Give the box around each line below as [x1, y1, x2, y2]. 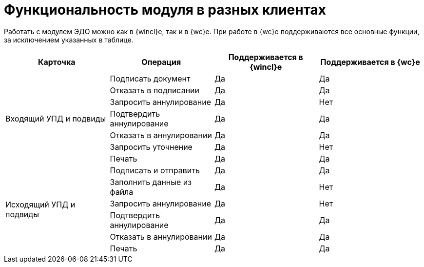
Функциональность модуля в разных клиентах [4, 1, 327, 18]
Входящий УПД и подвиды [5, 113, 106, 123]
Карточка [38, 57, 76, 67]
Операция [141, 57, 181, 67]
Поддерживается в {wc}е [320, 57, 420, 67]
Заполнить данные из [110, 177, 192, 187]
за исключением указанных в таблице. [4, 35, 134, 44]
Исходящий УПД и [5, 199, 76, 209]
